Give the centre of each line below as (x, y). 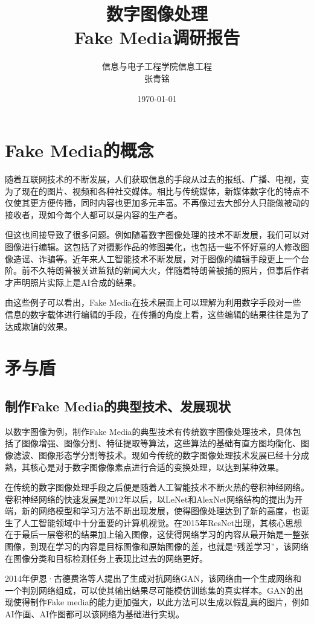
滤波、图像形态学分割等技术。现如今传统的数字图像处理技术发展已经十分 (157, 455)
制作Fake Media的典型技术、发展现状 (118, 406)
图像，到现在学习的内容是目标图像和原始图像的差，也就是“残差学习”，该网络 (157, 546)
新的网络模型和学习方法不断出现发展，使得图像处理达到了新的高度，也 (161, 511)
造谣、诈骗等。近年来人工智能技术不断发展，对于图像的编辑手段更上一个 (157, 258)
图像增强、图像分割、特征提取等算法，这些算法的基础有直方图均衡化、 (161, 443)
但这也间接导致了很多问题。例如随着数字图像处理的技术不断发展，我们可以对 (157, 235)
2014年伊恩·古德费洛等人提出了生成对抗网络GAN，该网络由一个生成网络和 (153, 578)
